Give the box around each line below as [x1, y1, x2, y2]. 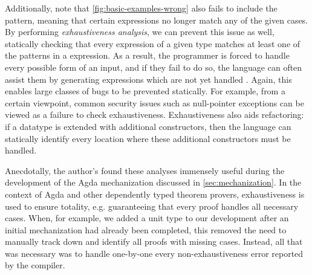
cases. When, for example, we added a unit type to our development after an [5, 212, 289, 224]
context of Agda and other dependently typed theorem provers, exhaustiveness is [5, 187, 305, 200]
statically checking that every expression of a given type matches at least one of [5, 37, 301, 50]
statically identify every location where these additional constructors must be [5, 132, 291, 144]
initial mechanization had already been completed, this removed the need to [5, 223, 287, 236]
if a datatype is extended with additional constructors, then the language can [5, 120, 291, 132]
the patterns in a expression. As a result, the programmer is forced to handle [5, 49, 290, 62]
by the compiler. [5, 259, 65, 271]
